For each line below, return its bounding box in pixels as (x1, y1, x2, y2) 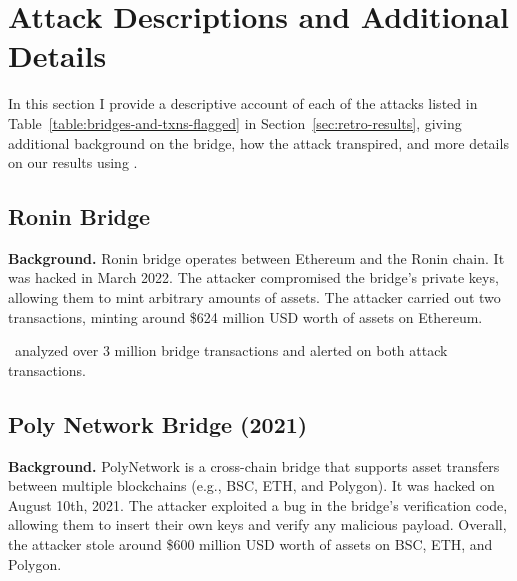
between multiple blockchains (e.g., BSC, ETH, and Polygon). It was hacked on (8, 475, 495, 496)
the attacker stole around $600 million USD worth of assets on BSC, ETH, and (8, 534, 493, 555)
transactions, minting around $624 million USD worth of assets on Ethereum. (8, 306, 483, 327)
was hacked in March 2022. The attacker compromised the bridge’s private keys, (8, 267, 499, 288)
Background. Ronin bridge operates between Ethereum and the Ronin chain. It (8, 247, 505, 268)
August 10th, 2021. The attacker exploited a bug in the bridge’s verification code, (8, 494, 508, 515)
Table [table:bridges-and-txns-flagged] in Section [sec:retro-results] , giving (8, 112, 462, 133)
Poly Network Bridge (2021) (8, 408, 308, 439)
